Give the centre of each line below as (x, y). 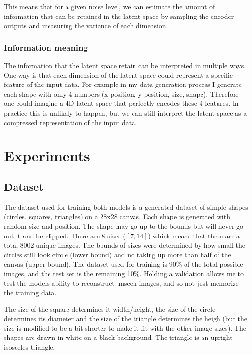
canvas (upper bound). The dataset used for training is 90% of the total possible (124, 264)
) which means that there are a (194, 235)
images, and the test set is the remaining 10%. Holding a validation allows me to (124, 273)
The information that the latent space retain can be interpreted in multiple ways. (125, 65)
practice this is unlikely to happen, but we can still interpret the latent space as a (126, 112)
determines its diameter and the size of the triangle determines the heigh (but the (126, 318)
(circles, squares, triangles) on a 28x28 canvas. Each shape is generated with (117, 216)
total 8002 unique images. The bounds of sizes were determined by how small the (125, 245)
